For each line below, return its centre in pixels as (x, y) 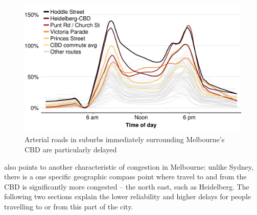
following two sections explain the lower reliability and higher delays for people (128, 196)
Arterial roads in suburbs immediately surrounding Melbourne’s (125, 139)
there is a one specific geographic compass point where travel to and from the (125, 177)
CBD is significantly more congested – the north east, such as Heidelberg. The (127, 186)
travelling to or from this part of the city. (69, 206)
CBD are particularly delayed (71, 149)
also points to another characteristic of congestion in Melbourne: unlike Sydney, (129, 166)
